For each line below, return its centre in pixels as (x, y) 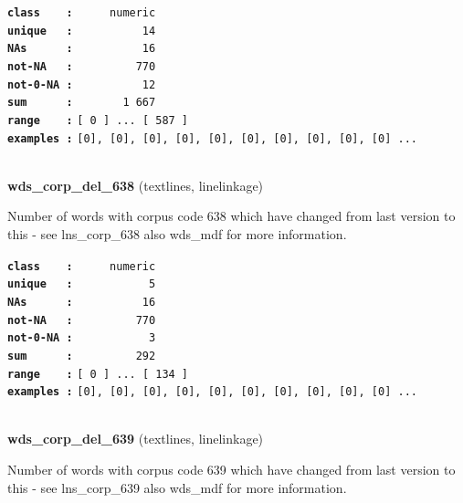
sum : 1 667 (82, 103)
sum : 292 (82, 356)
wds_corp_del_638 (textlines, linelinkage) (136, 185)
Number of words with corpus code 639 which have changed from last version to (231, 470)
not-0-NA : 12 (82, 84)
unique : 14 (82, 31)
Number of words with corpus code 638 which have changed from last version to (231, 216)
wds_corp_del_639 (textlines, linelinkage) (136, 439)
